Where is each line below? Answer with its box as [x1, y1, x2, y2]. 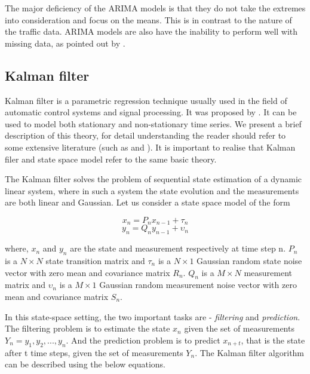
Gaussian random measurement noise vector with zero [99, 278, 297, 291]
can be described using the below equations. [5, 358, 165, 370]
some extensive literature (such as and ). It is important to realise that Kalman [5, 140, 296, 153]
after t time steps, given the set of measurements [5, 346, 183, 358]
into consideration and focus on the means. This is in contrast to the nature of [5, 13, 292, 26]
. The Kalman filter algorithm [195, 346, 305, 358]
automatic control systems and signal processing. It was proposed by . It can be [5, 106, 297, 118]
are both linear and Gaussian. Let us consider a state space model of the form [5, 196, 290, 209]
